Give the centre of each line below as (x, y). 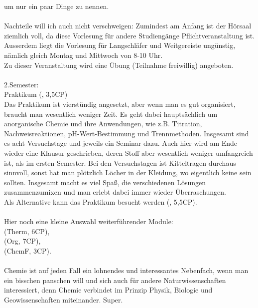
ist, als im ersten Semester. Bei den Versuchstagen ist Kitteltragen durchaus (120, 162)
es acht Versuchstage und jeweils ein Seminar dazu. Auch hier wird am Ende (121, 143)
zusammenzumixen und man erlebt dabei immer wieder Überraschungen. (115, 192)
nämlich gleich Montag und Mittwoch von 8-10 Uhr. (83, 55)
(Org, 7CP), (22, 241)
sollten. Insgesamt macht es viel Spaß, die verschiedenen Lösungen (105, 182)
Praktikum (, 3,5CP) (36, 94)
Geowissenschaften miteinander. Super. (64, 299)
